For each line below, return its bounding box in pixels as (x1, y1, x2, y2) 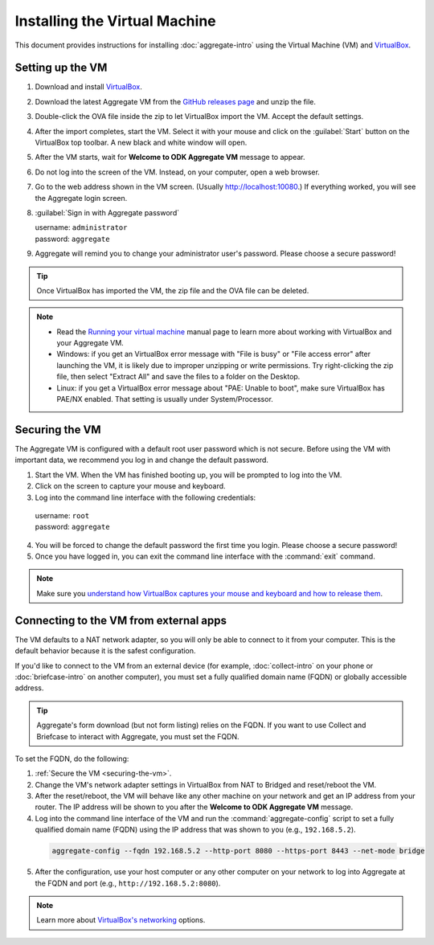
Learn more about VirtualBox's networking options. (36, 915, 206, 925)
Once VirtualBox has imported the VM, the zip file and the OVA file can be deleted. (36, 285, 309, 295)
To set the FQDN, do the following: (14, 754, 129, 763)
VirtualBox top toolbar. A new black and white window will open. (35, 137, 248, 148)
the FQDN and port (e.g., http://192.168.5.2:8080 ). (35, 878, 221, 888)
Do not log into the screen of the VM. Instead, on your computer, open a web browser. (35, 167, 321, 177)
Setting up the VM (14, 61, 108, 75)
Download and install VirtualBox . (35, 82, 142, 92)
